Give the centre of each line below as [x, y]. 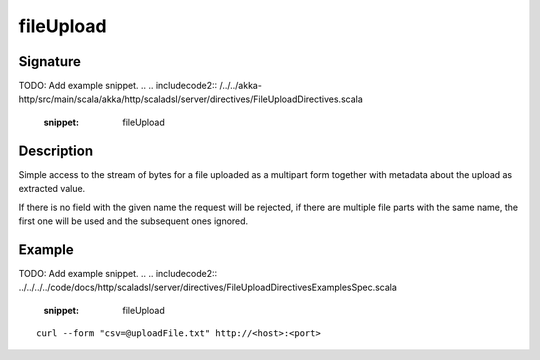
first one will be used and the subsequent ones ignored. [133, 221]
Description [56, 150]
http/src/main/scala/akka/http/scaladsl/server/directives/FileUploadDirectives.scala [191, 99]
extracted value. [52, 189]
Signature [50, 61]
